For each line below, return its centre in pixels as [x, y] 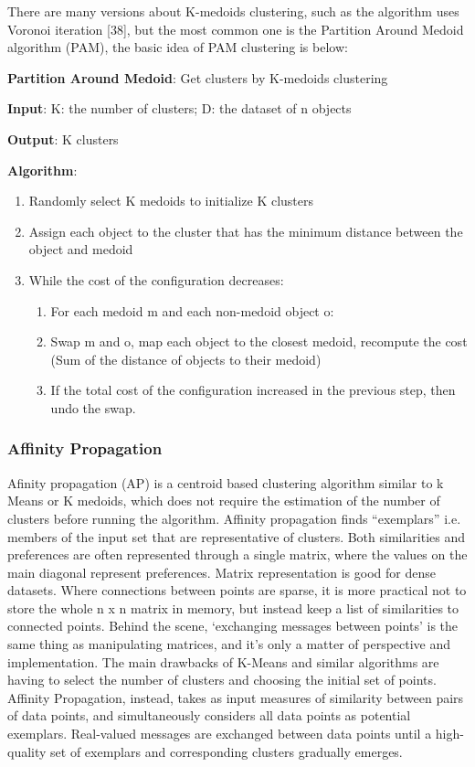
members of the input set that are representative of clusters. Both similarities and [237, 536]
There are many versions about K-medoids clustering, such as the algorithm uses [233, 11]
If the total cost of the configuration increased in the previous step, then [253, 390]
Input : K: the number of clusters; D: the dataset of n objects [179, 108]
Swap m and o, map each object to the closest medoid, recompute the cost [259, 341]
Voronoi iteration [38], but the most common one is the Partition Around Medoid [236, 29]
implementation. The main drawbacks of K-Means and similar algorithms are [223, 661]
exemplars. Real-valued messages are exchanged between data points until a [220, 734]
